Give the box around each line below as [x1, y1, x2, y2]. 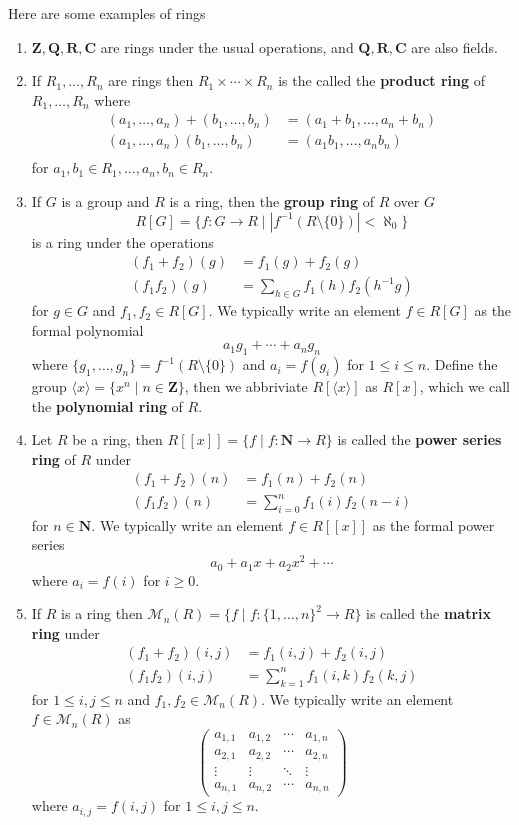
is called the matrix [366, 603, 492, 624]
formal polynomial [31, 319, 144, 340]
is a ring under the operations [31, 231, 214, 252]
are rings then [108, 70, 194, 91]
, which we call [419, 376, 510, 397]
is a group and [61, 191, 150, 212]
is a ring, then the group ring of [169, 191, 374, 212]
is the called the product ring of [278, 70, 485, 91]
